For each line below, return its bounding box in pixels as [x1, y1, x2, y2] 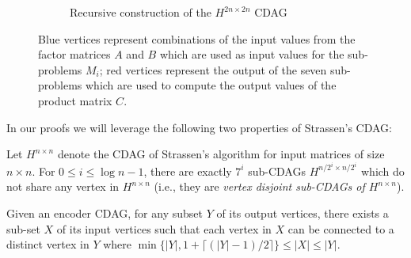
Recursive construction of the [70, 4, 211, 20]
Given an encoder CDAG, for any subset [6, 205, 203, 221]
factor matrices [38, 46, 111, 63]
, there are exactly [143, 162, 232, 179]
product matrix [38, 92, 112, 108]
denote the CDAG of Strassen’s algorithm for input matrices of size [57, 146, 385, 162]
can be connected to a [287, 220, 394, 237]
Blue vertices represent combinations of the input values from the [38, 30, 356, 47]
